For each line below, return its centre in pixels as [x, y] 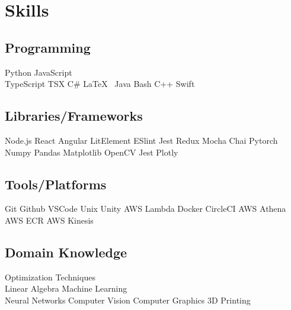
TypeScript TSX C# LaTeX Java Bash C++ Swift [100, 84]
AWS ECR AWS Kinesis [49, 220]
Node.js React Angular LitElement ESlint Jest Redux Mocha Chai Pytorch [141, 140]
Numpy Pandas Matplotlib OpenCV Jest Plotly [92, 152]
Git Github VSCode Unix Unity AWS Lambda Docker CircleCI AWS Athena [145, 209]
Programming [48, 47]
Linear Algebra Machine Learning [66, 288]
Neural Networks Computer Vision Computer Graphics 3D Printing [128, 300]
